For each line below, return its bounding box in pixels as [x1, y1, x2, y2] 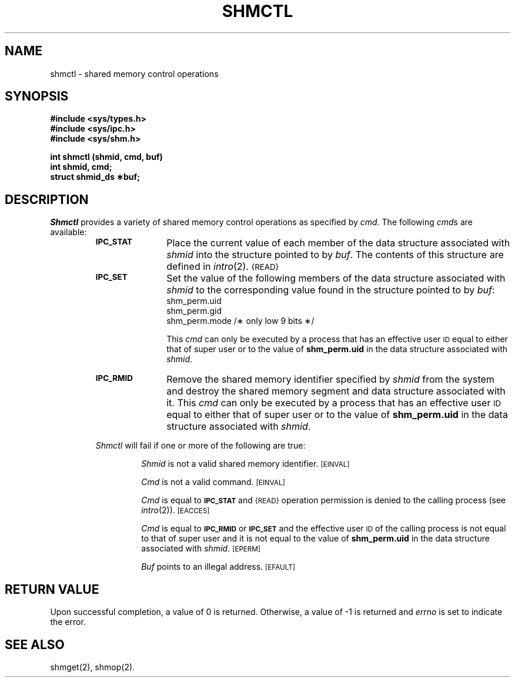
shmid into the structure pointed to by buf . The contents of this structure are [166, 249, 504, 261]
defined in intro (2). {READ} [166, 260, 279, 273]
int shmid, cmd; [50, 162, 112, 172]
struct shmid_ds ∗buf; [50, 172, 140, 182]
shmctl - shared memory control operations [50, 68, 219, 79]
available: [50, 227, 87, 238]
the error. [50, 617, 86, 627]
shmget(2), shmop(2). [50, 661, 135, 672]
